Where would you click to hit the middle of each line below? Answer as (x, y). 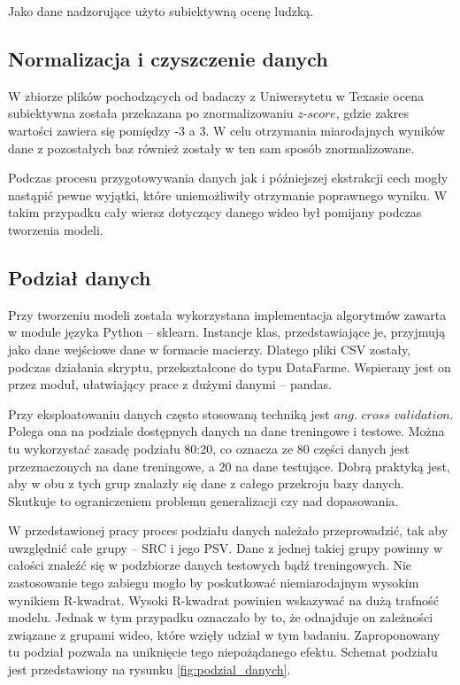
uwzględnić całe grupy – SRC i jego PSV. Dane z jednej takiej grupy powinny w (226, 547)
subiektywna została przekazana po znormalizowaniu (151, 113)
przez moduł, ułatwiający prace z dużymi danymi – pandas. (170, 384)
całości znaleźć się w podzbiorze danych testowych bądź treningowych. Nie (210, 565)
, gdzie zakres (372, 113)
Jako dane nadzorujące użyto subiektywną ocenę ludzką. (161, 11)
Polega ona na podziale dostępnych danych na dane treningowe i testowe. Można (226, 431)
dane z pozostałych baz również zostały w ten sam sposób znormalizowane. (211, 148)
